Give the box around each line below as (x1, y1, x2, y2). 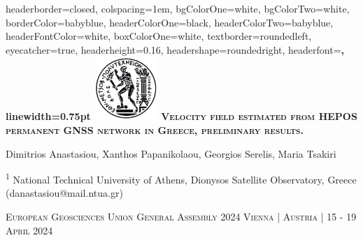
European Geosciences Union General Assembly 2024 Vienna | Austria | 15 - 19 (6, 209, 357, 223)
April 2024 (6, 223, 53, 237)
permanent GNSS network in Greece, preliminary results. (6, 122, 304, 137)
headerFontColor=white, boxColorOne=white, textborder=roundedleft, (6, 29, 312, 43)
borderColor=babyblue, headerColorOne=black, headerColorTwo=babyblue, (6, 15, 334, 29)
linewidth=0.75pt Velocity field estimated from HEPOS (6, 109, 357, 123)
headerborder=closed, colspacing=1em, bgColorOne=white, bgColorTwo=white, (6, 1, 350, 15)
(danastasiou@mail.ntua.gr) (6, 186, 123, 200)
